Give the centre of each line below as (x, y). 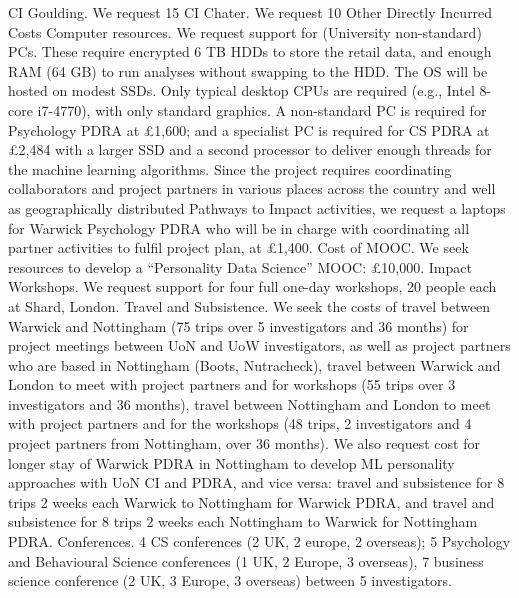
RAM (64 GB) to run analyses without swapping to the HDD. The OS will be (248, 70)
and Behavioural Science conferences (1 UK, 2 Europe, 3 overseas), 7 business (246, 560)
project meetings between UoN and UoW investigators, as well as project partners (259, 345)
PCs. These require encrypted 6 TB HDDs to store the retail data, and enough (250, 51)
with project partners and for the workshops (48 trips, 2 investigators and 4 (240, 423)
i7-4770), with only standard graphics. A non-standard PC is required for (262, 109)
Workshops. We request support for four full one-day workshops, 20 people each (252, 286)
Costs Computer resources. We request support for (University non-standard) (245, 31)
